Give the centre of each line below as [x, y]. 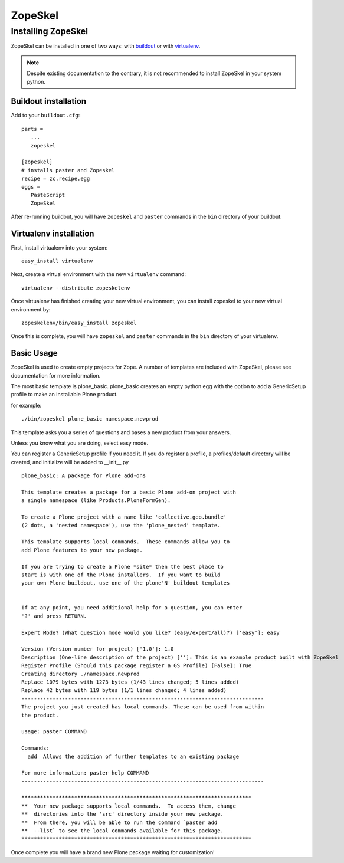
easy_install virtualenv [57, 261]
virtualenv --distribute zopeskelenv [76, 288]
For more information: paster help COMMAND [85, 773]
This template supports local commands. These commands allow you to [126, 542]
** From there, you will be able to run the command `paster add [119, 822]
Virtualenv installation [53, 233]
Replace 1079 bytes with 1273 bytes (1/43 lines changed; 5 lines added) [130, 682]
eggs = [31, 187]
